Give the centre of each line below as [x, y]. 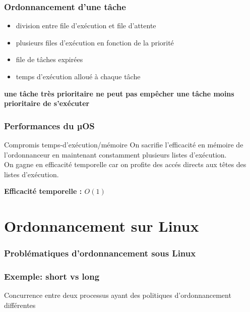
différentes [20, 305]
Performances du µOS [49, 125]
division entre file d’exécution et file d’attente [86, 25]
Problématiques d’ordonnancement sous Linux [100, 253]
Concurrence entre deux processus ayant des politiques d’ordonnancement [118, 295]
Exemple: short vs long [52, 276]
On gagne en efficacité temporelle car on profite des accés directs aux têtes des [125, 164]
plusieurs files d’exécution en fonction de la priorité [95, 42]
